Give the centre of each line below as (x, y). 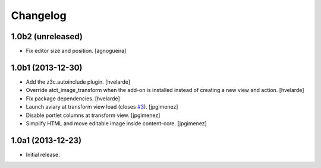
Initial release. (43, 154)
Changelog (39, 15)
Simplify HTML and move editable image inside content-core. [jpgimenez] (117, 123)
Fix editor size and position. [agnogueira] (76, 51)
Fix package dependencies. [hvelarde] (73, 99)
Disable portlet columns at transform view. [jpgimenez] (93, 115)
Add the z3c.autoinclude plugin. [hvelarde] (78, 82)
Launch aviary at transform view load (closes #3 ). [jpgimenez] (102, 107)
